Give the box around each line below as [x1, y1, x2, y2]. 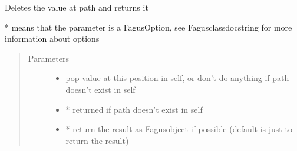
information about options [5, 32, 100, 45]
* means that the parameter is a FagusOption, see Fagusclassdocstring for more [5, 21, 292, 33]
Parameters [28, 52, 69, 64]
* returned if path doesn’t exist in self [65, 103, 203, 115]
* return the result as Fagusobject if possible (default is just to [65, 123, 292, 135]
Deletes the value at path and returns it [5, 1, 148, 13]
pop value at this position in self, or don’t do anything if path [65, 72, 289, 84]
